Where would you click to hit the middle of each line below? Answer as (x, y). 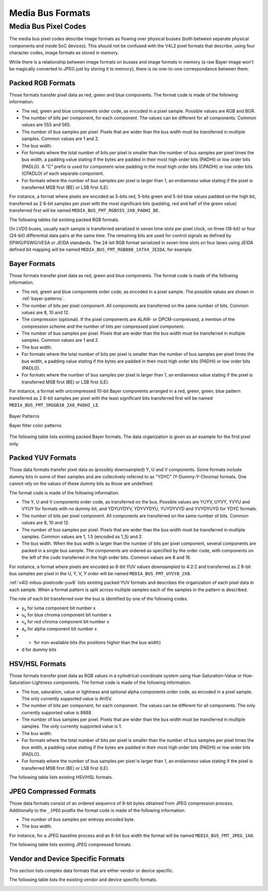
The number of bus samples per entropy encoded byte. (78, 819)
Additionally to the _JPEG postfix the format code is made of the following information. (98, 810)
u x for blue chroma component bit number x (67, 615)
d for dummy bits (39, 649)
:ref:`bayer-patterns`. (43, 298)
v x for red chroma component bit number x (65, 622)
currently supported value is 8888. (57, 712)
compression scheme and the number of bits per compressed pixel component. (103, 326)
